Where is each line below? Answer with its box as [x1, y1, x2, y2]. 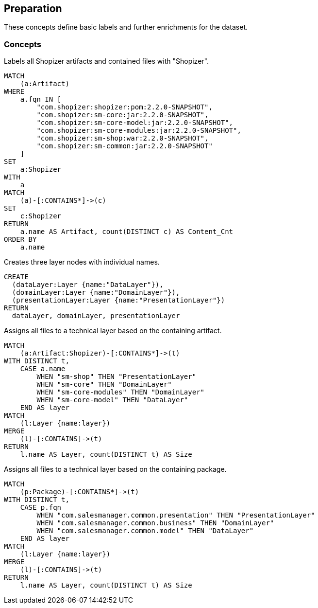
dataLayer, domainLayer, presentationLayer [12, 312, 180, 320]
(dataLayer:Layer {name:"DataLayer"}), [12, 281, 164, 289]
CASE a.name [20, 365, 66, 373]
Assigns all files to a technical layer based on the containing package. [4, 465, 227, 474]
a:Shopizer [20, 165, 62, 174]
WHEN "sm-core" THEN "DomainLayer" [36, 380, 172, 389]
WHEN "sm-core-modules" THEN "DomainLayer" [36, 388, 205, 396]
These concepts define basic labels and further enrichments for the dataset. [4, 23, 248, 32]
